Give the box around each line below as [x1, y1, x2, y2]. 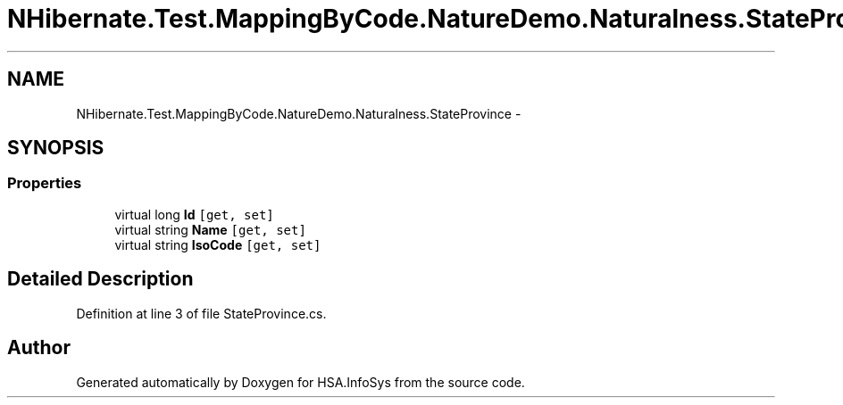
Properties [7, 174, 82, 193]
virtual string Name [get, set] [114, 221, 306, 237]
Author [7, 336, 71, 360]
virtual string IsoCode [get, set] [114, 236, 321, 252]
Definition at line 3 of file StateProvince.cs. [76, 305, 327, 321]
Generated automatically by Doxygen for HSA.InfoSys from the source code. [76, 374, 525, 390]
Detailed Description [7, 268, 194, 291]
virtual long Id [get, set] [114, 206, 274, 222]
